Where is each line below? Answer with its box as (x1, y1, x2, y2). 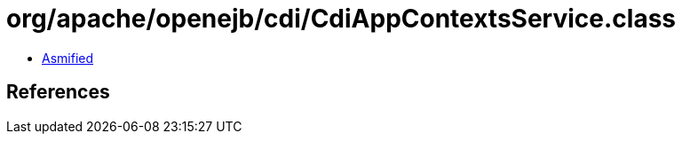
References (6, 81, 110, 104)
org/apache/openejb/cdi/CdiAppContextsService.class (6, 4, 677, 34)
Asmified (42, 50, 94, 66)
